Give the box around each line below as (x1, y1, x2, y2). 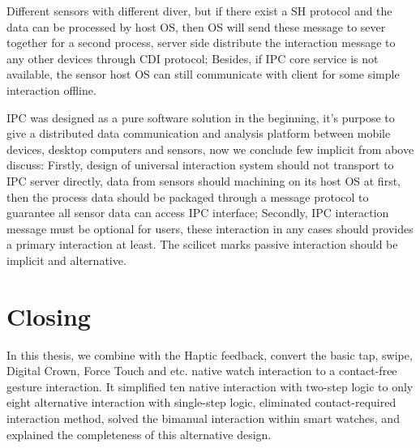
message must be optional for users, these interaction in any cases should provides (6, 220, 414, 237)
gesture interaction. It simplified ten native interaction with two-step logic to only (6, 378, 414, 395)
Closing (6, 299, 91, 332)
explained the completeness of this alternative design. (6, 425, 272, 442)
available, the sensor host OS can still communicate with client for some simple (6, 66, 400, 83)
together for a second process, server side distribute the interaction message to (6, 34, 396, 51)
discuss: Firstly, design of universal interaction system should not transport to (6, 156, 394, 173)
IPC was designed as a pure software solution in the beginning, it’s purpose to (6, 109, 395, 126)
